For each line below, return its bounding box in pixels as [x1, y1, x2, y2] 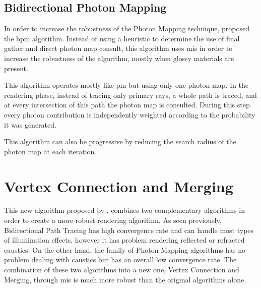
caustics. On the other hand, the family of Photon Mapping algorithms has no [4, 244, 245, 255]
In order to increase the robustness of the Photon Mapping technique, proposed [4, 23, 249, 34]
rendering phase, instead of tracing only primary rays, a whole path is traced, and [4, 89, 257, 100]
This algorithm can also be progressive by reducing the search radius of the [4, 136, 236, 147]
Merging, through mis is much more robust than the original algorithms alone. [4, 274, 246, 284]
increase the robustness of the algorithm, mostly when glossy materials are [4, 52, 234, 63]
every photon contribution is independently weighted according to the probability [4, 109, 255, 120]
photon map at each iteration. [4, 146, 97, 156]
